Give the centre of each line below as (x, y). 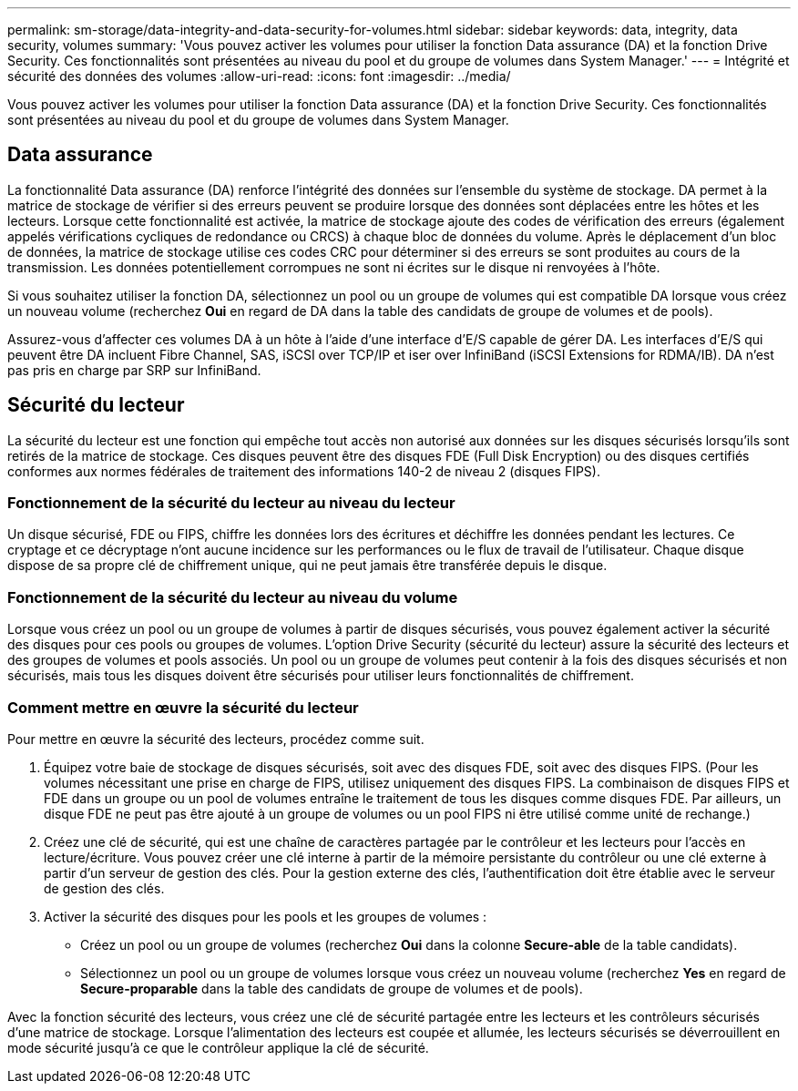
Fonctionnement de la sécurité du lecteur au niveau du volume (233, 597)
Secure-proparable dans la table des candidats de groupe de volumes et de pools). (332, 988)
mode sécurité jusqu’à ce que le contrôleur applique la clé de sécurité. (218, 1047)
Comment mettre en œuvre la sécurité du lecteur (183, 707)
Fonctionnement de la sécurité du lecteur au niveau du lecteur (231, 503)
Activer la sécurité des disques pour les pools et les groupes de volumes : (266, 916)
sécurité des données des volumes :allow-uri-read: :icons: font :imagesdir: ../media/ (259, 76)
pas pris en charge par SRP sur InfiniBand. (134, 370)
